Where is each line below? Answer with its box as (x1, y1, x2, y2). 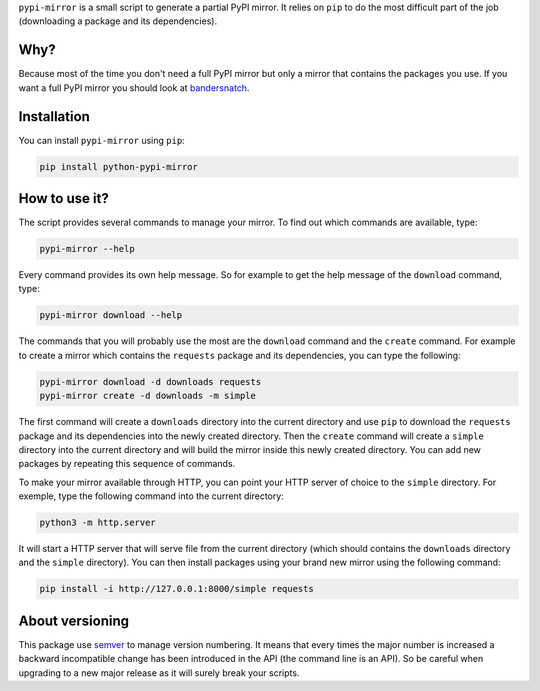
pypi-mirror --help (39, 243, 135, 255)
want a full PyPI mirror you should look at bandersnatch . (18, 81, 250, 94)
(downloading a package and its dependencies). (18, 15, 218, 27)
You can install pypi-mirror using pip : (18, 134, 185, 146)
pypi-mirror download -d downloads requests (39, 376, 262, 387)
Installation (18, 108, 90, 125)
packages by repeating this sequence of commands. (18, 458, 236, 470)
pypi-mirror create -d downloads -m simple (39, 390, 257, 402)
